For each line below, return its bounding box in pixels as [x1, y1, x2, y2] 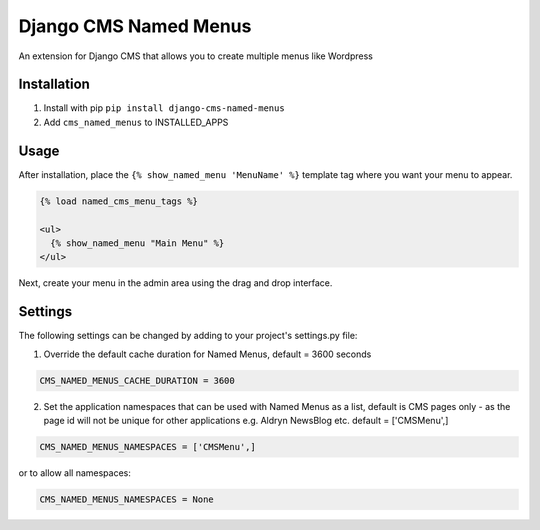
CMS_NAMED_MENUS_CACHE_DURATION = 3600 [39, 375, 235, 386]
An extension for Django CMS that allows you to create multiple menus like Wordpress [18, 50, 374, 62]
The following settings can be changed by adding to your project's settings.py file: [18, 330, 358, 342]
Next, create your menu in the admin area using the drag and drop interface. [18, 277, 333, 289]
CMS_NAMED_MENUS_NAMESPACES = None [39, 493, 214, 505]
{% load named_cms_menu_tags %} [39, 195, 199, 207]
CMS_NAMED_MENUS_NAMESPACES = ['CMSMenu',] [39, 441, 257, 452]
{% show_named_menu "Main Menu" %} [50, 237, 225, 249]
